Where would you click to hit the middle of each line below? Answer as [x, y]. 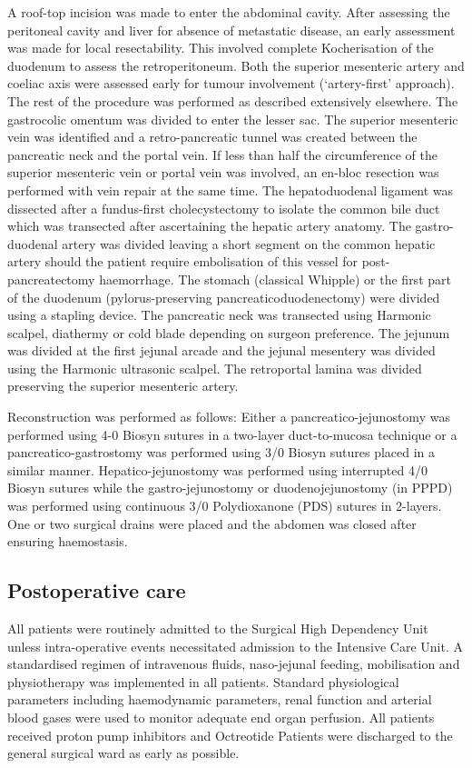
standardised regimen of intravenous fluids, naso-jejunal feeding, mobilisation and [234, 664]
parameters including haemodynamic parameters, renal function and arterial [220, 699]
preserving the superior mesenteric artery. [123, 386]
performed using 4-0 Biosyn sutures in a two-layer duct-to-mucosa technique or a [232, 434]
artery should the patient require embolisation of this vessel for [182, 261]
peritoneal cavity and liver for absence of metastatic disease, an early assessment [231, 30]
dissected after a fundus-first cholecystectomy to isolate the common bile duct [224, 208]
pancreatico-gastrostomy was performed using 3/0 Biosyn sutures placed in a [221, 452]
